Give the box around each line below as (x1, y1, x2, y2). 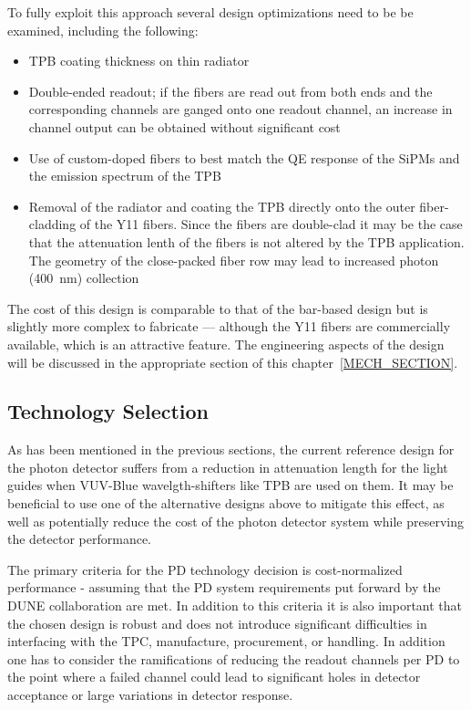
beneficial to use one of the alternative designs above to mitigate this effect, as (7, 494, 445, 513)
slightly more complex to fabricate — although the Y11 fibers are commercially (7, 317, 451, 336)
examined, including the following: (7, 20, 199, 39)
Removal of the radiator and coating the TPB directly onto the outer (28, 196, 415, 215)
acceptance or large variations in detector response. (7, 685, 293, 705)
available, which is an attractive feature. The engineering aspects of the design (7, 334, 445, 353)
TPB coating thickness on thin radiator (28, 51, 250, 70)
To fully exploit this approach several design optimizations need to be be (7, 3, 414, 21)
